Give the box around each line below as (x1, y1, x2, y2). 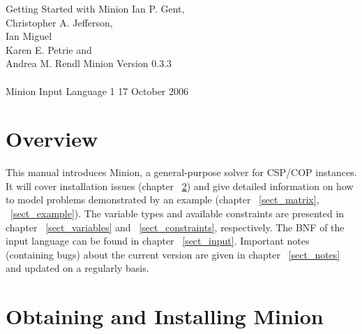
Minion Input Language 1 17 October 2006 (6, 83, 189, 98)
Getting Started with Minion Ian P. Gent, (6, 1, 185, 15)
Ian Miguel (6, 29, 52, 43)
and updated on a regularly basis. (6, 261, 149, 275)
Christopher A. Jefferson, (6, 15, 113, 29)
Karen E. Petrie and (6, 42, 92, 57)
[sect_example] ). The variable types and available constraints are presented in (10, 206, 345, 221)
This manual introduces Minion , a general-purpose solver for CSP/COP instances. (6, 165, 357, 180)
